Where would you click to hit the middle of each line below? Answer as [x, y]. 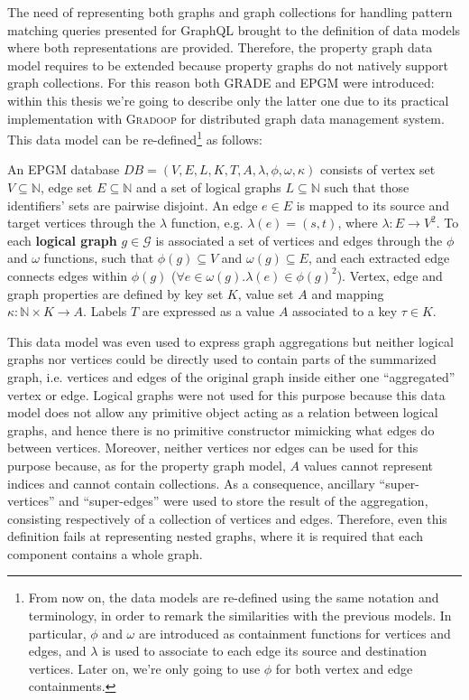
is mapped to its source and [373, 205]
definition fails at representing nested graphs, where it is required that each [216, 536]
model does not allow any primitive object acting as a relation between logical [223, 412]
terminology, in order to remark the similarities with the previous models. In [240, 616]
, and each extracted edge [379, 258]
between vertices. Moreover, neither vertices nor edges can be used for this [213, 448]
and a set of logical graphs [208, 187]
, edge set [66, 187]
